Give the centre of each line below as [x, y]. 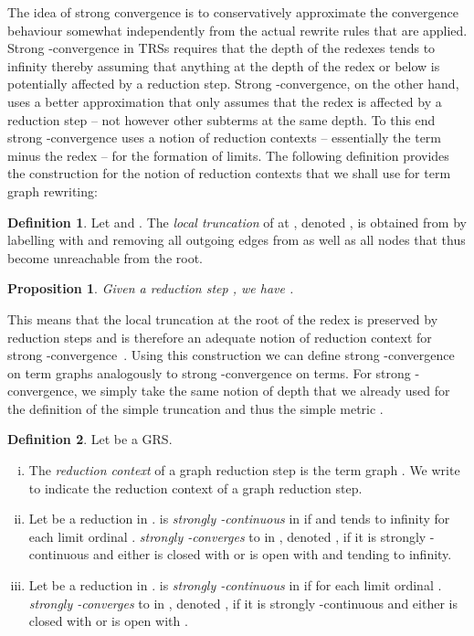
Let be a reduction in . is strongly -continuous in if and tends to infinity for [239, 519]
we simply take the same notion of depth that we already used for [266, 391]
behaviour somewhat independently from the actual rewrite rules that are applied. [237, 30]
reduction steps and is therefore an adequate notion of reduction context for [220, 337]
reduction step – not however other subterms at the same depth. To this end [221, 119]
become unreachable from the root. [105, 257]
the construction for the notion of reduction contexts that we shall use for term [229, 173]
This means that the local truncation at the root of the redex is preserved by [223, 318]
